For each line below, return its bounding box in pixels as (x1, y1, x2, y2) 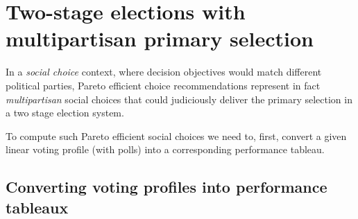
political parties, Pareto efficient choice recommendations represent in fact (6, 78, 321, 92)
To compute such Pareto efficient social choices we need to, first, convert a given (6, 128, 347, 143)
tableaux (6, 196, 69, 218)
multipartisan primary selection (6, 24, 314, 53)
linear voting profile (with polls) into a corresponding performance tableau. (6, 142, 325, 157)
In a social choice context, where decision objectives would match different (6, 64, 322, 79)
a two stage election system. (6, 105, 124, 120)
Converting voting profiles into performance (6, 176, 327, 198)
